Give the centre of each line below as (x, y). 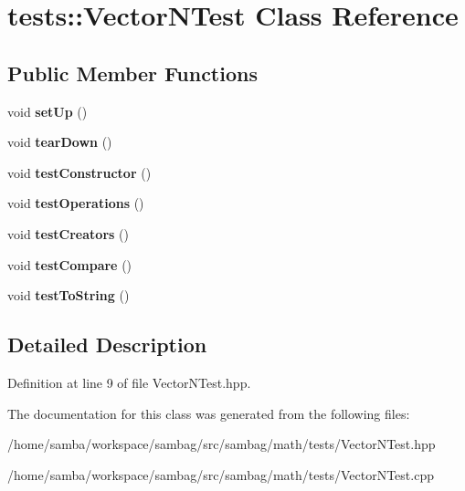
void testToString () (69, 295)
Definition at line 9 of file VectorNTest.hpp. (129, 382)
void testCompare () (70, 264)
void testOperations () (76, 203)
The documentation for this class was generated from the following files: (209, 413)
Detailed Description (107, 345)
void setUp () (48, 111)
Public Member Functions (132, 73)
